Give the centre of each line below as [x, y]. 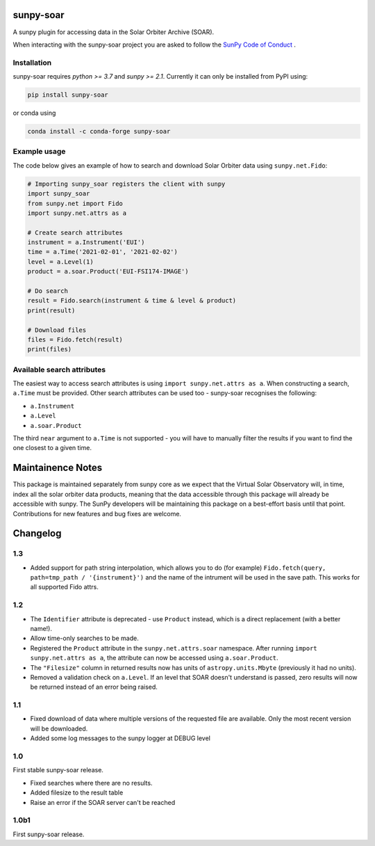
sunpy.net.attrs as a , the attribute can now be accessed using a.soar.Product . [154, 658]
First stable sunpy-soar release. [58, 770]
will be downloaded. [59, 728]
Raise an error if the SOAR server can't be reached [103, 802]
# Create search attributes [75, 232]
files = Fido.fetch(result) [75, 340]
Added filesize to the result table [77, 792]
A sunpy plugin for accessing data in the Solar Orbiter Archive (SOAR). [114, 32]
